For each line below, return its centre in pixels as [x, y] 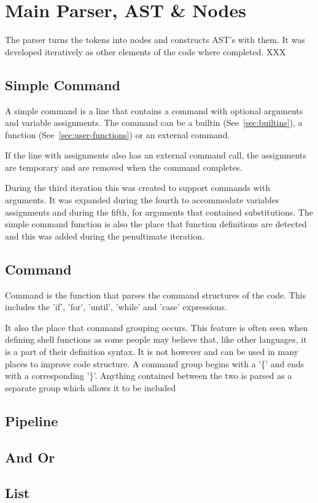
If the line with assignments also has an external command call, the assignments [156, 155]
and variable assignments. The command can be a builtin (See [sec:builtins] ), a [154, 123]
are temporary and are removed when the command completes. [124, 167]
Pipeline [32, 420]
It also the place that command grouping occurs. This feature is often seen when [157, 327]
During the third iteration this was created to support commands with [138, 188]
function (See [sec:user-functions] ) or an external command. [118, 134]
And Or [30, 457]
